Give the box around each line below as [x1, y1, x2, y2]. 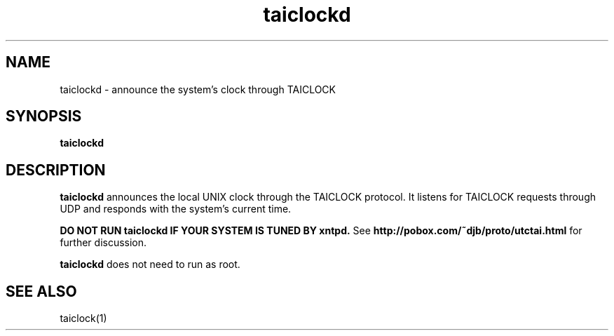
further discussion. [60, 236, 147, 249]
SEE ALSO [6, 282, 77, 300]
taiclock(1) [60, 312, 107, 325]
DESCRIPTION [6, 161, 106, 179]
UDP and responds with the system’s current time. [60, 203, 292, 215]
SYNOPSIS [6, 107, 82, 126]
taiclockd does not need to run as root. [60, 258, 240, 271]
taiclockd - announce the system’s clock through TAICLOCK [60, 83, 336, 95]
